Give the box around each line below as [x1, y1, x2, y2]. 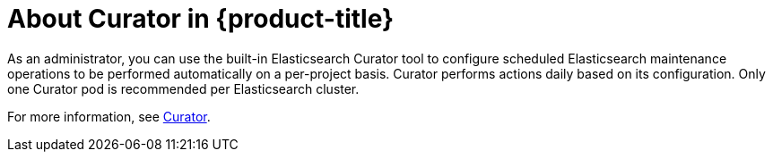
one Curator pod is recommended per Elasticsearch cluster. [7, 80, 360, 96]
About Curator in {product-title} [7, 4, 395, 34]
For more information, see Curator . [7, 108, 211, 124]
